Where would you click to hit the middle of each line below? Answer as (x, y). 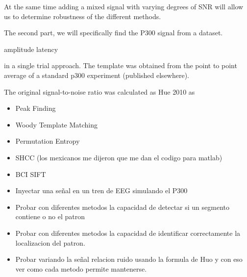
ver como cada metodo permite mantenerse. (81, 268)
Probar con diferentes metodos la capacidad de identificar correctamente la (128, 233)
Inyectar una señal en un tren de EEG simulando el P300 (101, 190)
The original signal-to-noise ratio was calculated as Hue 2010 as (99, 91)
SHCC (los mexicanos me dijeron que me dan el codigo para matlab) (119, 157)
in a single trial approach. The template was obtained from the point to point (121, 65)
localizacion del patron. (50, 242)
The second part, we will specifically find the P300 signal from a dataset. (113, 33)
